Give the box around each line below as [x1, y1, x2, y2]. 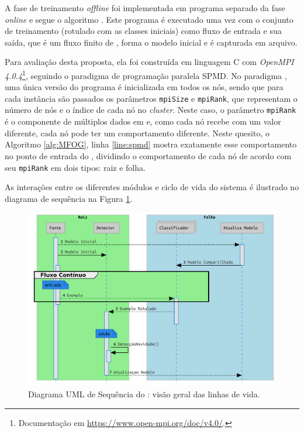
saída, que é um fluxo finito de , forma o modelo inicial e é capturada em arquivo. [5, 36, 298, 48]
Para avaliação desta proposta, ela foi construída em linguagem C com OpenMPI [5, 56, 294, 68]
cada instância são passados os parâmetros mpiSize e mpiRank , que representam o [5, 92, 298, 104]
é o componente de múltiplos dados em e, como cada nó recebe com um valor [5, 115, 281, 128]
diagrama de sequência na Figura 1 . [5, 192, 133, 204]
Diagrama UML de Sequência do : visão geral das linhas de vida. [28, 387, 260, 400]
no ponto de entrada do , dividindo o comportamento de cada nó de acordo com [5, 149, 292, 161]
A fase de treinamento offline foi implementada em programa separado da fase [5, 2, 285, 13]
